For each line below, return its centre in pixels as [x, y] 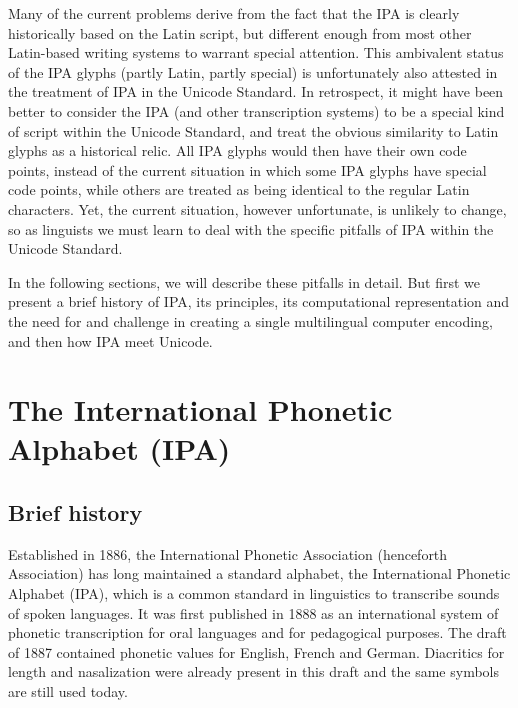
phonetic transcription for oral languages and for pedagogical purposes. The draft [257, 632]
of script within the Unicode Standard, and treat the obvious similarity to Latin [253, 130]
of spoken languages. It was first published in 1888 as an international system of [253, 612]
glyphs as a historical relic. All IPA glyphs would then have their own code [237, 150]
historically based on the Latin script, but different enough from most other [240, 32]
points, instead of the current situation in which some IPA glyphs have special [247, 169]
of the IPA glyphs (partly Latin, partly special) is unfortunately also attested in [253, 71]
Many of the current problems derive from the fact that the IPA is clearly [234, 13]
